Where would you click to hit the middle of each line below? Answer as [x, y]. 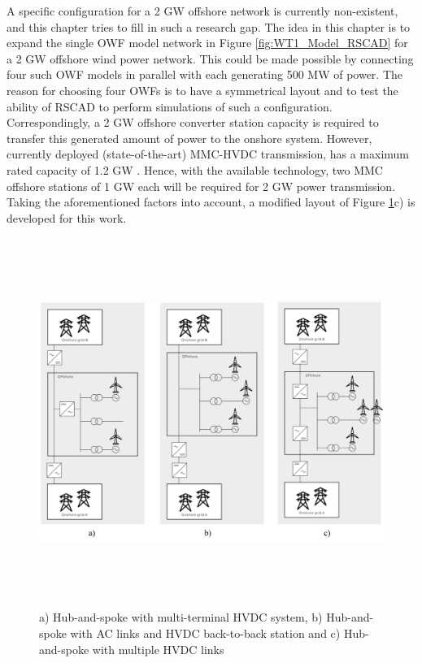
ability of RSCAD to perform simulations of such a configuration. [170, 106]
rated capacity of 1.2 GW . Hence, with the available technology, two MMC [195, 169]
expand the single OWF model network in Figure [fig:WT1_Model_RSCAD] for [207, 43]
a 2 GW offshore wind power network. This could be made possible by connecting [210, 58]
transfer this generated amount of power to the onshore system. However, [189, 138]
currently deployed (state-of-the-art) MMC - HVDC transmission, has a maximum [208, 154]
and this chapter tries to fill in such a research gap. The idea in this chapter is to [209, 26]
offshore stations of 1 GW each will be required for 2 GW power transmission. [201, 186]
